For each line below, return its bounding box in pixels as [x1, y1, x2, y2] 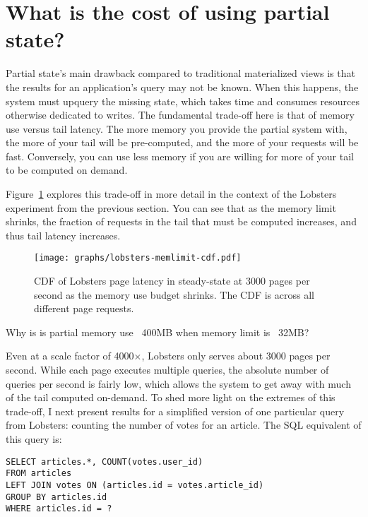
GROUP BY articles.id [6, 492, 107, 502]
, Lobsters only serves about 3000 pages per [141, 348, 331, 363]
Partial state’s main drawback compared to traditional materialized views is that [6, 66, 355, 81]
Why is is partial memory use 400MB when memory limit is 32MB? [6, 324, 309, 339]
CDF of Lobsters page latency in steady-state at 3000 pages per [34, 273, 310, 288]
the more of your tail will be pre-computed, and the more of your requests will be [6, 135, 359, 150]
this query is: [6, 432, 62, 446]
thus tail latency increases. [6, 227, 121, 242]
